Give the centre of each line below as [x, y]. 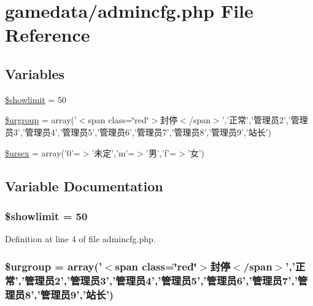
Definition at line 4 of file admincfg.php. [80, 239]
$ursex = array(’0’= [43, 152]
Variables [35, 73]
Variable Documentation [84, 186]
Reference [48, 35]
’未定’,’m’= [113, 152]
